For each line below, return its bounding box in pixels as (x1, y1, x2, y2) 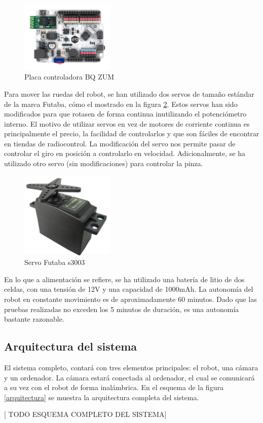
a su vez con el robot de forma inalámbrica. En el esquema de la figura (4, 382, 223, 393)
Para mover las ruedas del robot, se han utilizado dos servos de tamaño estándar (4, 88, 254, 99)
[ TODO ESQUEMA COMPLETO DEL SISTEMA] (4, 409, 167, 419)
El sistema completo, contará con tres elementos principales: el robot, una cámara (4, 362, 258, 372)
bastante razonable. (4, 314, 64, 324)
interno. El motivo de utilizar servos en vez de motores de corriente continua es (4, 118, 250, 129)
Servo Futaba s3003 (24, 257, 85, 267)
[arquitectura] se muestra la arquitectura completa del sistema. (4, 392, 199, 402)
